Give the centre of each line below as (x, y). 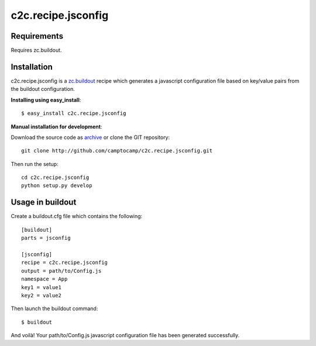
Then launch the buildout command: (54, 308)
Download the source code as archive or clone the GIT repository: (90, 137)
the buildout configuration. (43, 89)
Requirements (37, 36)
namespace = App (44, 279)
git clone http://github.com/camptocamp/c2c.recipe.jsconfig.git (117, 151)
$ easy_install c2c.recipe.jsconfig (74, 113)
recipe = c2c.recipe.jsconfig (65, 263)
